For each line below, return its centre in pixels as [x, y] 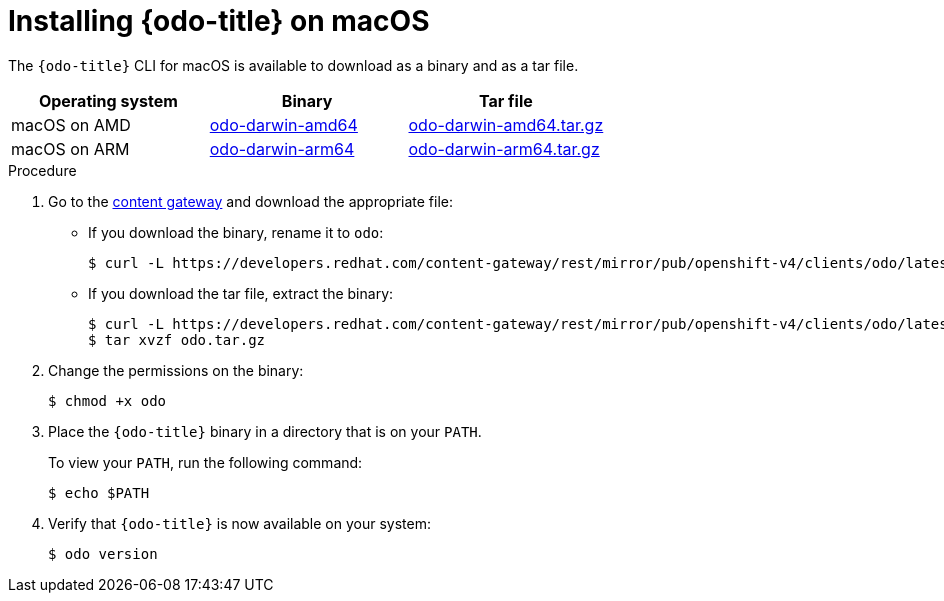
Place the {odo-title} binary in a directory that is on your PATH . [265, 431]
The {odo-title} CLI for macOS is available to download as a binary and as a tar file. [293, 65]
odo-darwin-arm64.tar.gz [504, 148]
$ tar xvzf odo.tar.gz [177, 339]
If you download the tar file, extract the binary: [241, 293]
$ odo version [103, 553]
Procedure [42, 170]
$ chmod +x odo [107, 400]
